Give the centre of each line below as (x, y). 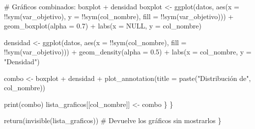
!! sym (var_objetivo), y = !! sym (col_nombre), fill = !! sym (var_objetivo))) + (119, 16)
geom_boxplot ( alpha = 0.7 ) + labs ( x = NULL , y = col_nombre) (103, 26)
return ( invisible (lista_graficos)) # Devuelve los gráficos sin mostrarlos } (113, 120)
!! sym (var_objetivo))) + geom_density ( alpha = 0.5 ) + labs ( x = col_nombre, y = (128, 52)
